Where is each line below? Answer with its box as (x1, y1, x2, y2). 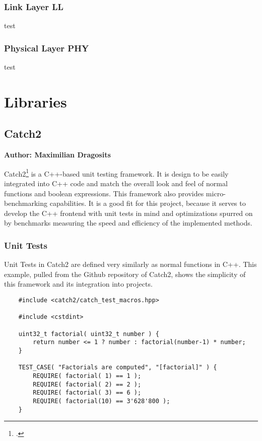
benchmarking (4, 198, 48, 208)
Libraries (4, 91, 67, 112)
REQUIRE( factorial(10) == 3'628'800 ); (33, 397, 170, 405)
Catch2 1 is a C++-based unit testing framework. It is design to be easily (4, 167, 229, 179)
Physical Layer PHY (4, 41, 89, 54)
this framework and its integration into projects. (4, 279, 153, 289)
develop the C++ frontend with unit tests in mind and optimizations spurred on (4, 207, 253, 218)
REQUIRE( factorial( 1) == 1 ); (33, 372, 142, 379)
